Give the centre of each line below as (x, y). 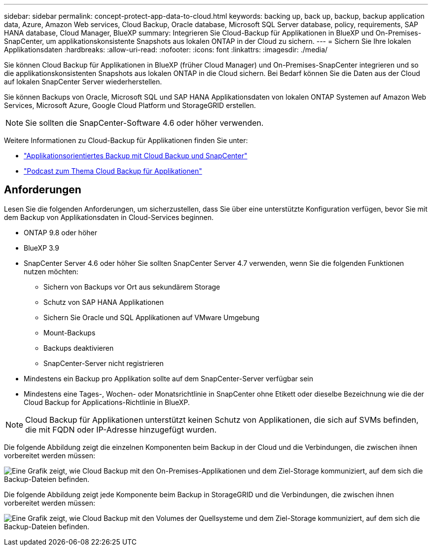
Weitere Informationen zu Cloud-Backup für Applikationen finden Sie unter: (126, 140)
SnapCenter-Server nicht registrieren (104, 363)
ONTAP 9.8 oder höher (61, 232)
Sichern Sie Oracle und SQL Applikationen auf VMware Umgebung (152, 317)
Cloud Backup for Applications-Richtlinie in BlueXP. (107, 402)
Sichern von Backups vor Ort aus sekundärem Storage (132, 287)
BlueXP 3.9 (41, 248)
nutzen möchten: (51, 271)
